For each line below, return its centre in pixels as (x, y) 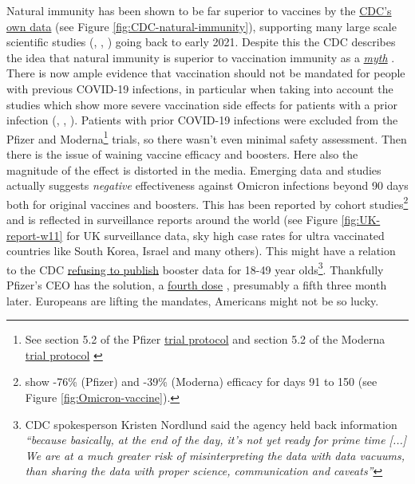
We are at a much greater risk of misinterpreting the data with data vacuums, (215, 455)
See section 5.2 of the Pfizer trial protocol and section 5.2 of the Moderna (205, 339)
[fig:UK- (361, 220)
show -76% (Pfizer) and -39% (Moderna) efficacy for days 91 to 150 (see (201, 382)
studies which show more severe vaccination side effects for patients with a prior (202, 104)
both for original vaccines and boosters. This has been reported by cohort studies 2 (207, 203)
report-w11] (35, 235)
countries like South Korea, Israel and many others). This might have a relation (201, 251)
